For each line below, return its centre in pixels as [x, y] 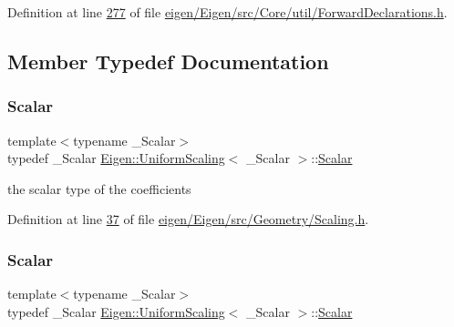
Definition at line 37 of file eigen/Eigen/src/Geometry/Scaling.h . [188, 219]
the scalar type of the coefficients [99, 188]
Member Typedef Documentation [168, 61]
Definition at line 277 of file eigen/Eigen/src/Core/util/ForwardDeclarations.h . [227, 12]
